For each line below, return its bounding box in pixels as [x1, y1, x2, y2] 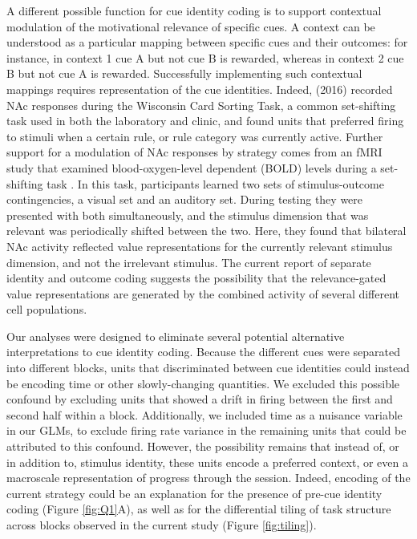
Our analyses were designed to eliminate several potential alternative [6, 327, 345, 344]
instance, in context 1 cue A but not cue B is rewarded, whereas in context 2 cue [6, 49, 404, 66]
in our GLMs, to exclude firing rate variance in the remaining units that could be [6, 422, 407, 439]
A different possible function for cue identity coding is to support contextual [6, 2, 382, 18]
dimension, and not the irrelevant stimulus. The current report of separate [6, 253, 371, 270]
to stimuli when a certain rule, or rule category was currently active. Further [6, 128, 383, 144]
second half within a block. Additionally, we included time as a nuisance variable [6, 406, 403, 423]
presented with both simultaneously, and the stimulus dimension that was [6, 206, 369, 223]
